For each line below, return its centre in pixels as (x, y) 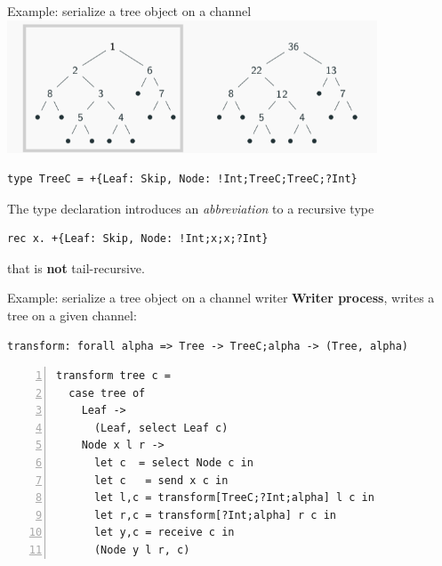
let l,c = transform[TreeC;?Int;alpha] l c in (234, 498)
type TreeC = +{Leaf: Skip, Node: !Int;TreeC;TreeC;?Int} (182, 178)
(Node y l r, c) (142, 550)
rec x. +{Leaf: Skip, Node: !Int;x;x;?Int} (138, 239)
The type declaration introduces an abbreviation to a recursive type (191, 208)
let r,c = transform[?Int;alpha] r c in (215, 515)
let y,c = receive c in (164, 533)
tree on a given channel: (72, 315)
